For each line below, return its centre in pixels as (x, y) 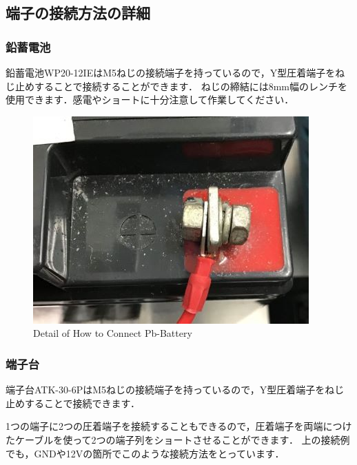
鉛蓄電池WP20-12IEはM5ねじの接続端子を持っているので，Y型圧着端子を (171, 72)
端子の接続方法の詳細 (78, 13)
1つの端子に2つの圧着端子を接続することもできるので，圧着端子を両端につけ (179, 426)
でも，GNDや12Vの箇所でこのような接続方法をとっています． (145, 453)
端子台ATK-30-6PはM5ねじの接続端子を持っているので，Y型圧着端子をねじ (175, 390)
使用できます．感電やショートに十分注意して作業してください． (150, 100)
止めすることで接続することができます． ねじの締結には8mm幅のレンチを (181, 86)
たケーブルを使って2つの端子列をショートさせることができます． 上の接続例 (178, 439)
